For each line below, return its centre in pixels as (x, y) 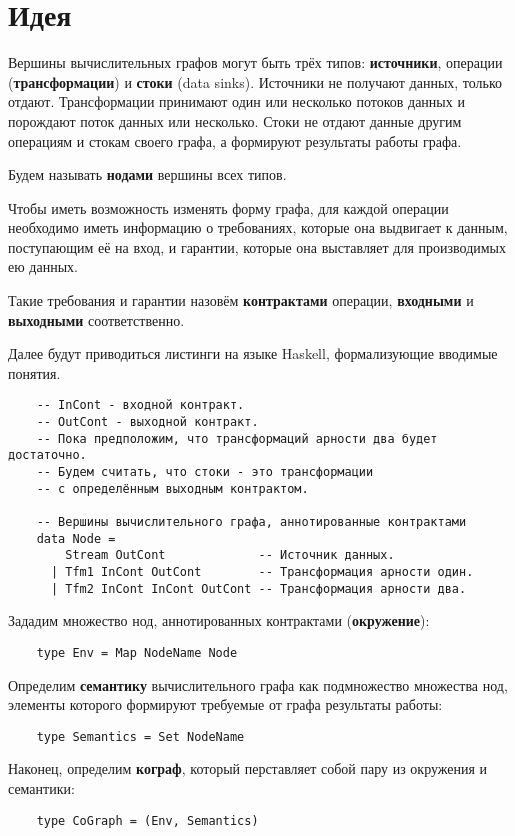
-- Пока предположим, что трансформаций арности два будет (237, 438)
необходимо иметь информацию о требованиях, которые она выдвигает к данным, (258, 227)
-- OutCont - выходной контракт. (147, 422)
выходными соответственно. (96, 319)
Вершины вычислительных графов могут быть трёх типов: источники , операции (255, 62)
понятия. (34, 372)
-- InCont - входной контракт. (140, 405)
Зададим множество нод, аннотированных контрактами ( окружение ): (219, 620)
